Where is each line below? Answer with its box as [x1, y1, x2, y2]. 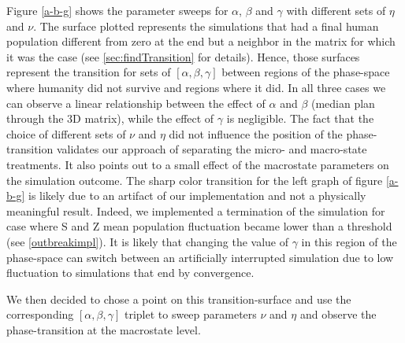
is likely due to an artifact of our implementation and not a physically [28, 187, 366, 204]
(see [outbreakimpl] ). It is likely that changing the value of [6, 233, 288, 249]
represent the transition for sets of [6, 64, 171, 80]
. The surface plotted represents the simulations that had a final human [33, 17, 379, 34]
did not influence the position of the [169, 125, 343, 142]
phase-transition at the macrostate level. [6, 321, 201, 337]
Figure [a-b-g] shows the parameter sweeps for [6, 2, 229, 18]
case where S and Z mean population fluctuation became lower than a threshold [6, 218, 392, 234]
